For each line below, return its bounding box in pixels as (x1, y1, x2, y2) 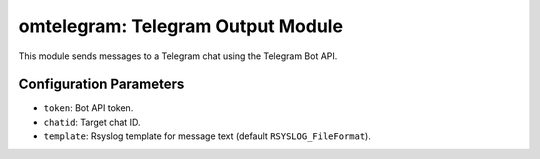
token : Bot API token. (43, 102, 134, 114)
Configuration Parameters (18, 76, 185, 93)
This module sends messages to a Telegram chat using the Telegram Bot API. (18, 50, 338, 62)
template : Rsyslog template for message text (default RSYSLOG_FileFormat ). (43, 130, 372, 142)
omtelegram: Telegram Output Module (18, 15, 344, 37)
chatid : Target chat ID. (43, 116, 141, 128)
